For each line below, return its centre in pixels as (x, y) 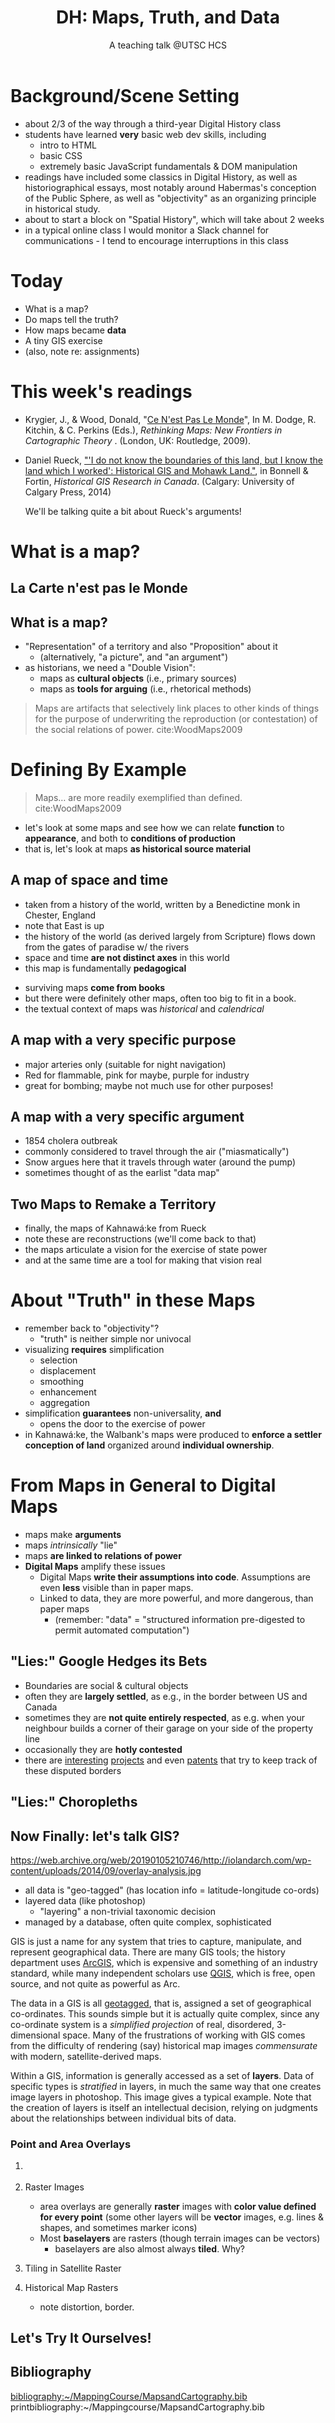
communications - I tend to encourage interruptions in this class (156, 240)
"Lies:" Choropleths (74, 1802)
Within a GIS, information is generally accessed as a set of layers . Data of (162, 2076)
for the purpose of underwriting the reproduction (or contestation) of (176, 718)
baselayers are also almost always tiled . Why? (150, 2248)
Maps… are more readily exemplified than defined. (138, 797)
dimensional (35, 2035)
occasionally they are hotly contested (103, 1749)
